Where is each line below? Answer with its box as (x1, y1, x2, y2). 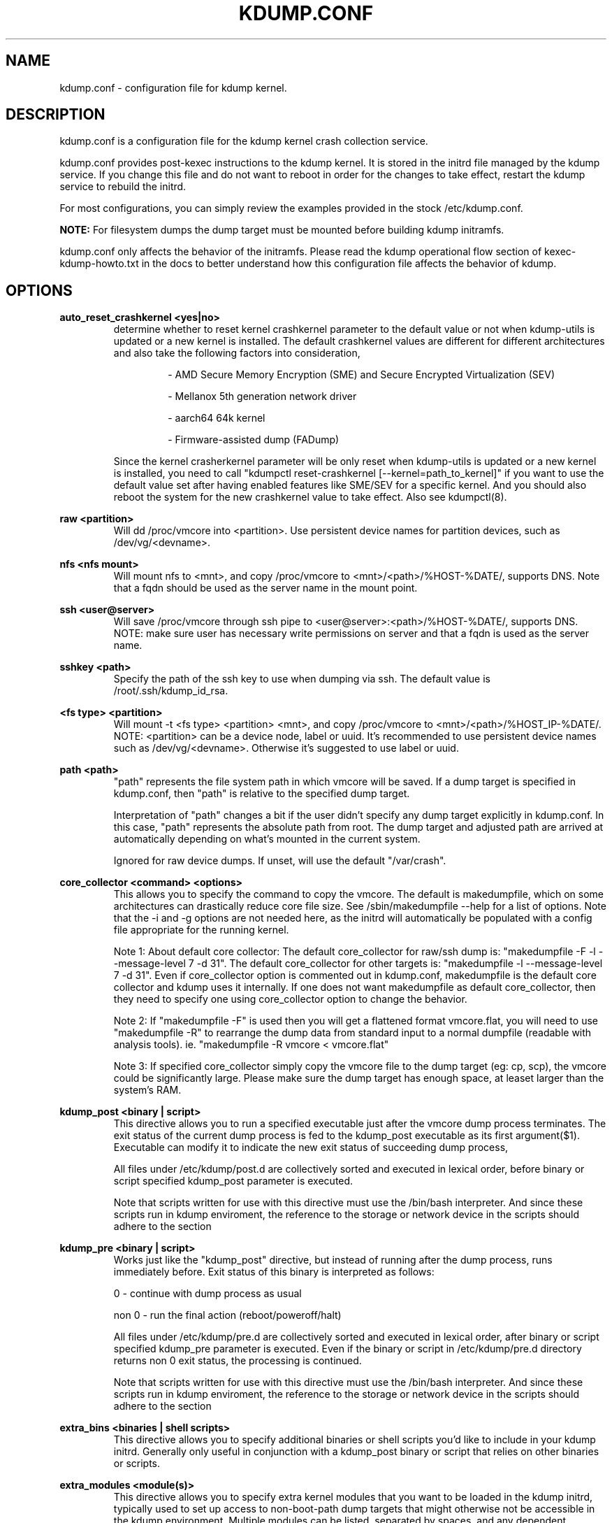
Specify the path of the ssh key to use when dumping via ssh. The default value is (113, 673, 490, 685)
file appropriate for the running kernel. (113, 924, 289, 936)
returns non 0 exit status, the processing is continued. (113, 1354, 362, 1367)
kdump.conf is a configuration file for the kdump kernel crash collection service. (59, 135, 428, 148)
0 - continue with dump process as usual (113, 1287, 302, 1300)
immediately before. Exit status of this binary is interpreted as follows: (113, 1266, 435, 1278)
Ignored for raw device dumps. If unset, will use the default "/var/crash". (113, 855, 446, 867)
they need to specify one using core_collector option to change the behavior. (113, 993, 467, 1006)
